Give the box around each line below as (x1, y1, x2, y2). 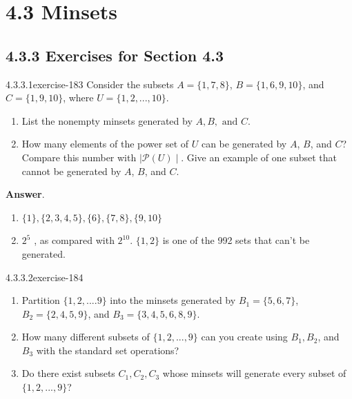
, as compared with (34, 233, 115, 247)
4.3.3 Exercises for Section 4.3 (6, 44, 224, 65)
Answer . (6, 187, 45, 201)
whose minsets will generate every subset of (162, 366, 346, 380)
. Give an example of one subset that (181, 150, 337, 164)
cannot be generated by (21, 163, 121, 178)
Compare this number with (21, 150, 137, 164)
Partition (21, 293, 60, 307)
